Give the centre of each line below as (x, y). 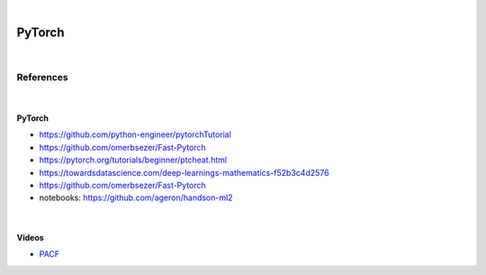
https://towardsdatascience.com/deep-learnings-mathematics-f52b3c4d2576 (184, 172)
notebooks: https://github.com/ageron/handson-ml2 (136, 197)
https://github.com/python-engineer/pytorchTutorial (135, 134)
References (42, 77)
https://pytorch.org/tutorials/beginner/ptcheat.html (133, 160)
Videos (30, 237)
